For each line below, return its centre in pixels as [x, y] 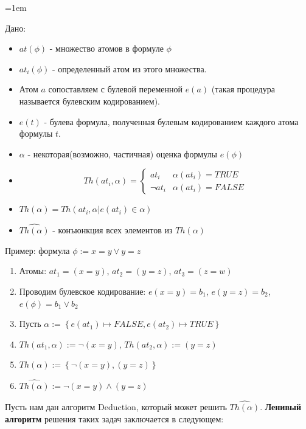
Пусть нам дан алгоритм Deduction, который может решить [116, 406]
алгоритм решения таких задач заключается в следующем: [114, 418]
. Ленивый [280, 406]
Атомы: [33, 271]
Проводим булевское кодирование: [82, 291]
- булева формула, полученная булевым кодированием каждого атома [171, 121]
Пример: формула [37, 250]
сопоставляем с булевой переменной [116, 89]
